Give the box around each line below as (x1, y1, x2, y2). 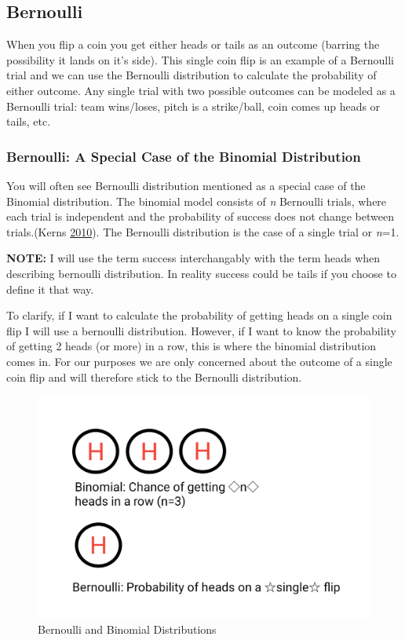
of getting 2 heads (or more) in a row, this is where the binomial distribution (6, 338, 377, 354)
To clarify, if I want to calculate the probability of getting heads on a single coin (6, 307, 392, 324)
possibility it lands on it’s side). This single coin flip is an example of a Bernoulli (6, 51, 394, 68)
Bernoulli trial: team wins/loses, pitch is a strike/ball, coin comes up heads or (6, 97, 381, 114)
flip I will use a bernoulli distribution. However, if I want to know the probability (6, 322, 396, 338)
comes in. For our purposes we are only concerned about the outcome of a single (6, 353, 392, 369)
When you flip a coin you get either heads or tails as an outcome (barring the (6, 36, 380, 53)
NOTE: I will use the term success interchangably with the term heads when (6, 250, 381, 266)
